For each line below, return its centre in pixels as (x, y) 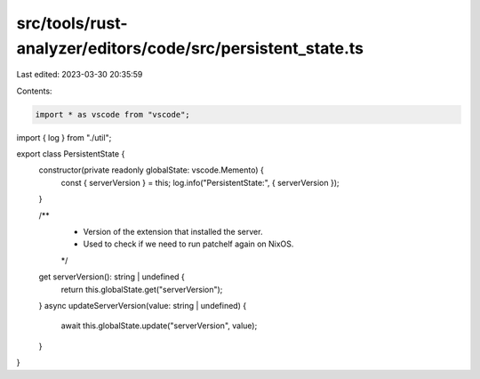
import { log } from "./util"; (64, 137)
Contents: (34, 91)
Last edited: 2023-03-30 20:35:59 (80, 75)
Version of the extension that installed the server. (173, 232)
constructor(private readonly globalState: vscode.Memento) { (151, 170)
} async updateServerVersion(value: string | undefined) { (143, 306)
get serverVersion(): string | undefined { (112, 277)
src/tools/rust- (72, 23)
